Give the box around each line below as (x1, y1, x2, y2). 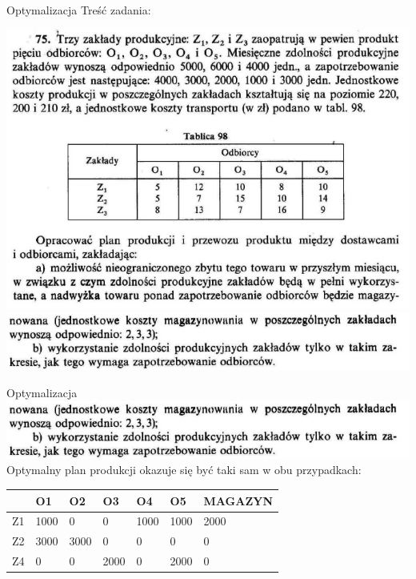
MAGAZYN (203, 492, 273, 509)
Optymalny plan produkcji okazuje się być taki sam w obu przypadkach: (6, 461, 362, 478)
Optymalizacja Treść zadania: (6, 2, 151, 18)
